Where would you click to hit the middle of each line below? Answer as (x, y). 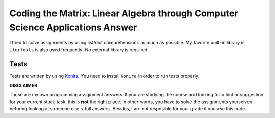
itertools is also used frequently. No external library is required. (79, 49)
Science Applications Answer (73, 27)
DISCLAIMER (23, 86)
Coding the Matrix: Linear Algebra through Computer (124, 13)
